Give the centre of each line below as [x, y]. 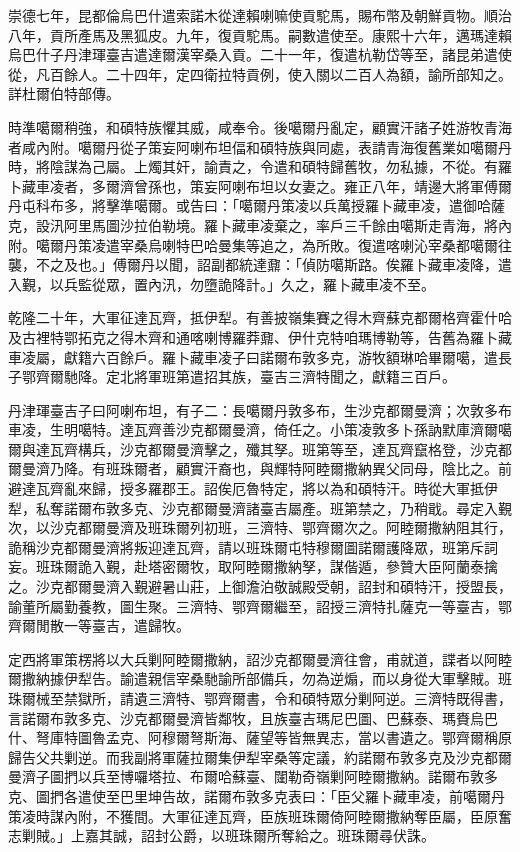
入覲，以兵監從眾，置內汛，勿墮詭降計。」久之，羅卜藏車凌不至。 [221, 283]
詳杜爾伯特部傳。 [64, 93]
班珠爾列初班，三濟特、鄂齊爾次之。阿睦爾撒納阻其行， [329, 527]
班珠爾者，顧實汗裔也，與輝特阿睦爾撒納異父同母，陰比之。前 [308, 468]
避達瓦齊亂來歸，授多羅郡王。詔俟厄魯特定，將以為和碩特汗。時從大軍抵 [246, 488]
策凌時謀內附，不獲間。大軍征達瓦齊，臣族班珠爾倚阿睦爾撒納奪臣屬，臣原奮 [260, 815]
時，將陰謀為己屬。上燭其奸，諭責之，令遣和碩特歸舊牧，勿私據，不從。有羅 [260, 166]
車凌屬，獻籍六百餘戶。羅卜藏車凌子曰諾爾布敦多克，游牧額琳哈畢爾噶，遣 [253, 356]
